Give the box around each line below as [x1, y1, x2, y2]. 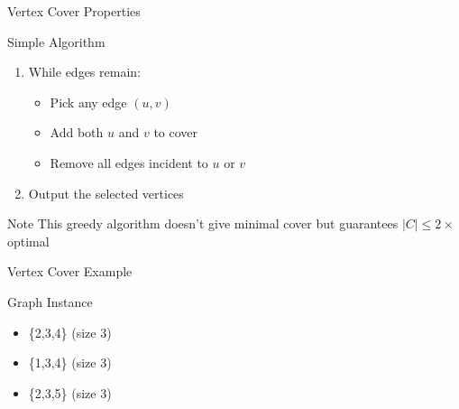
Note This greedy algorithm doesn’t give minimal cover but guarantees [7, 214, 399, 233]
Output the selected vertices [28, 183, 184, 202]
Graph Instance [7, 292, 93, 311]
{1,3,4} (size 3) [28, 353, 112, 372]
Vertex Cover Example [7, 262, 133, 281]
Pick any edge [50, 92, 127, 111]
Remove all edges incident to [50, 153, 208, 172]
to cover [153, 123, 198, 142]
